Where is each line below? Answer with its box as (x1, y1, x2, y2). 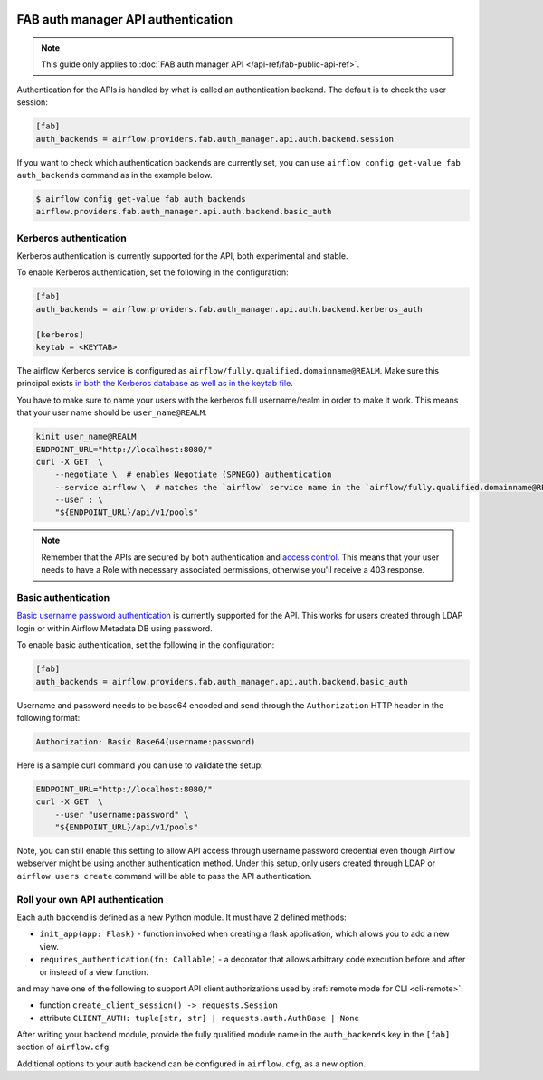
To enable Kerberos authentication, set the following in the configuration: (16, 267, 289, 278)
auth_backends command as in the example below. (16, 169, 213, 180)
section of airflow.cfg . (16, 1041, 112, 1053)
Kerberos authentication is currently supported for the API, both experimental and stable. (16, 251, 348, 261)
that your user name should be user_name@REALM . (16, 407, 207, 418)
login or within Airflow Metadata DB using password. (16, 622, 213, 633)
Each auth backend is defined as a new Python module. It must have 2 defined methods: (16, 912, 348, 923)
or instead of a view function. (39, 966, 149, 977)
